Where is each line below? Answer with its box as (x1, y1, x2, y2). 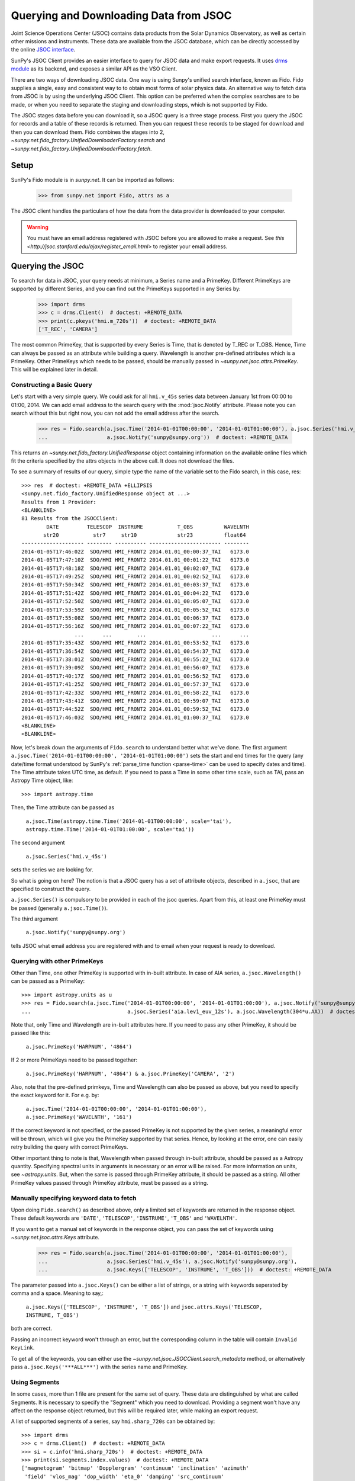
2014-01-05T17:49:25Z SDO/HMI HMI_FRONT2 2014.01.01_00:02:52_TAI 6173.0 (21, 573, 250, 580)
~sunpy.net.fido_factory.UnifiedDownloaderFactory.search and (11, 137, 166, 144)
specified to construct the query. (11, 885, 91, 892)
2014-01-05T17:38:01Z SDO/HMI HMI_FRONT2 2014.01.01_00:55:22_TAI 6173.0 (21, 656, 250, 663)
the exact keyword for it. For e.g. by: (11, 1092, 99, 1099)
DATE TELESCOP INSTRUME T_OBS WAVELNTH (46, 523, 250, 530)
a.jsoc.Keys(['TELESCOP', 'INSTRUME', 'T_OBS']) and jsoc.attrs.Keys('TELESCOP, (25, 1303, 263, 1310)
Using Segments (11, 1378, 60, 1386)
